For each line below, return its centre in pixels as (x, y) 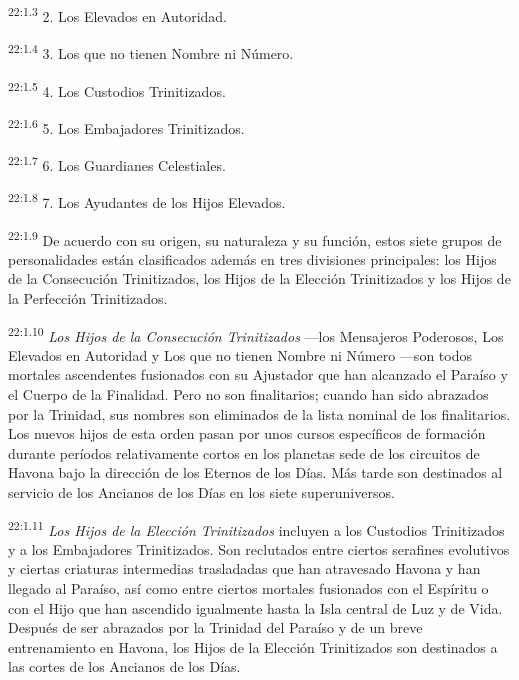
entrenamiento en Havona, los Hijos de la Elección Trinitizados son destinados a (253, 646)
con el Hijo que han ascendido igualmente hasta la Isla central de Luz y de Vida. (255, 607)
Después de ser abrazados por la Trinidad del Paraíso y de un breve (215, 627)
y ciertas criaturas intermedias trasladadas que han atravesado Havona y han (244, 568)
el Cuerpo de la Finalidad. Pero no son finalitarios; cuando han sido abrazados (248, 393)
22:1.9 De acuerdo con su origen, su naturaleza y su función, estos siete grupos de (255, 238)
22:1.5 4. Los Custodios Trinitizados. (117, 89)
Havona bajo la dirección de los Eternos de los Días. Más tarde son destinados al (255, 472)
